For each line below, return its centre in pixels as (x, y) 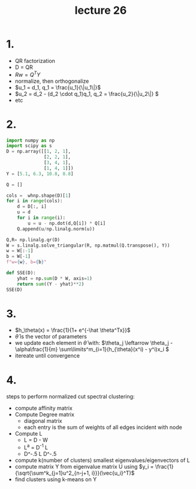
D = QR (24, 67)
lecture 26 (101, 10)
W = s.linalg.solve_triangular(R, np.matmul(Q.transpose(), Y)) (88, 245)
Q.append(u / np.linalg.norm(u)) (56, 229)
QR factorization (35, 61)
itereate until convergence (47, 356)
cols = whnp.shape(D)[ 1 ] (38, 196)
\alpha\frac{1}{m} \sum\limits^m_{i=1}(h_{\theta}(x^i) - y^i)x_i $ (92, 349)
